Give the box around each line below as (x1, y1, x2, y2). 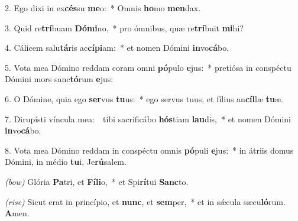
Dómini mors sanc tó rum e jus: (5, 73, 114, 85)
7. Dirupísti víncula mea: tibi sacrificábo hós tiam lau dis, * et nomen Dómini (5, 112, 291, 125)
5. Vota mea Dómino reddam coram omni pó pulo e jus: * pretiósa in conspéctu (5, 61, 291, 73)
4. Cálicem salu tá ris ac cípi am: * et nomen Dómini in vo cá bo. (5, 41, 229, 54)
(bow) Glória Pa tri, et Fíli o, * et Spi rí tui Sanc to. (5, 175, 189, 187)
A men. (5, 207, 30, 219)
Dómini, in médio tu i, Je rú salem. (5, 155, 127, 168)
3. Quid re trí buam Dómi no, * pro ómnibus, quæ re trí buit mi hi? (5, 21, 244, 34)
